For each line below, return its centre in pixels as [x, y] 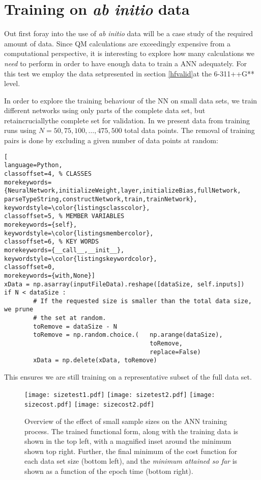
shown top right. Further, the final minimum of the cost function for [131, 451]
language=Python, [33, 165]
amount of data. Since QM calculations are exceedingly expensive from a [118, 43]
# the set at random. [70, 318]
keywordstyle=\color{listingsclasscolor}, [77, 208]
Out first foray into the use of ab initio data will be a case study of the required [129, 33]
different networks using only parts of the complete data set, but [105, 110]
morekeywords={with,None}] [50, 275]
